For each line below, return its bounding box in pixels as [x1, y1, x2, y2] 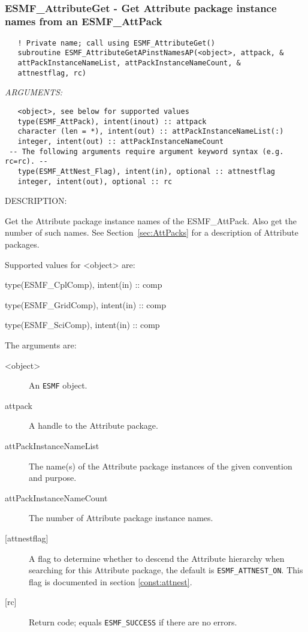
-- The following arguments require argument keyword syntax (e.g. [9, 147, 284, 156]
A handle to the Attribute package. [29, 419, 158, 432]
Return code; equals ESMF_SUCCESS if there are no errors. [29, 615, 237, 628]
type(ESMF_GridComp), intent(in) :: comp [5, 298, 166, 311]
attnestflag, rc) [17, 68, 87, 77]
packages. [5, 237, 40, 250]
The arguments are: [5, 338, 77, 351]
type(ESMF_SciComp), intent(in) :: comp [5, 318, 160, 331]
